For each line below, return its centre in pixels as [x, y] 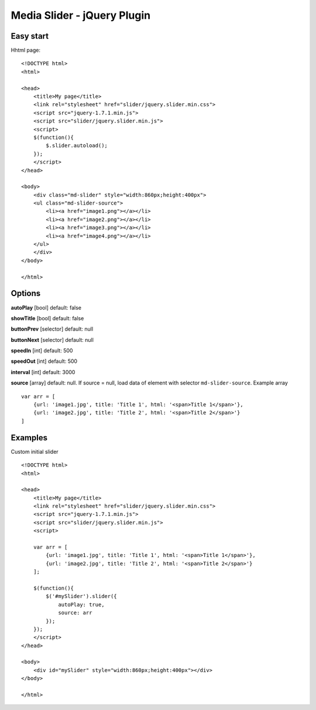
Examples [29, 438]
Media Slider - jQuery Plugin [81, 15]
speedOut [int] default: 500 [44, 361]
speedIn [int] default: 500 [42, 351]
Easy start [30, 36]
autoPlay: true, [81, 604]
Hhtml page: [26, 50]
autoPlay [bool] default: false [46, 307]
